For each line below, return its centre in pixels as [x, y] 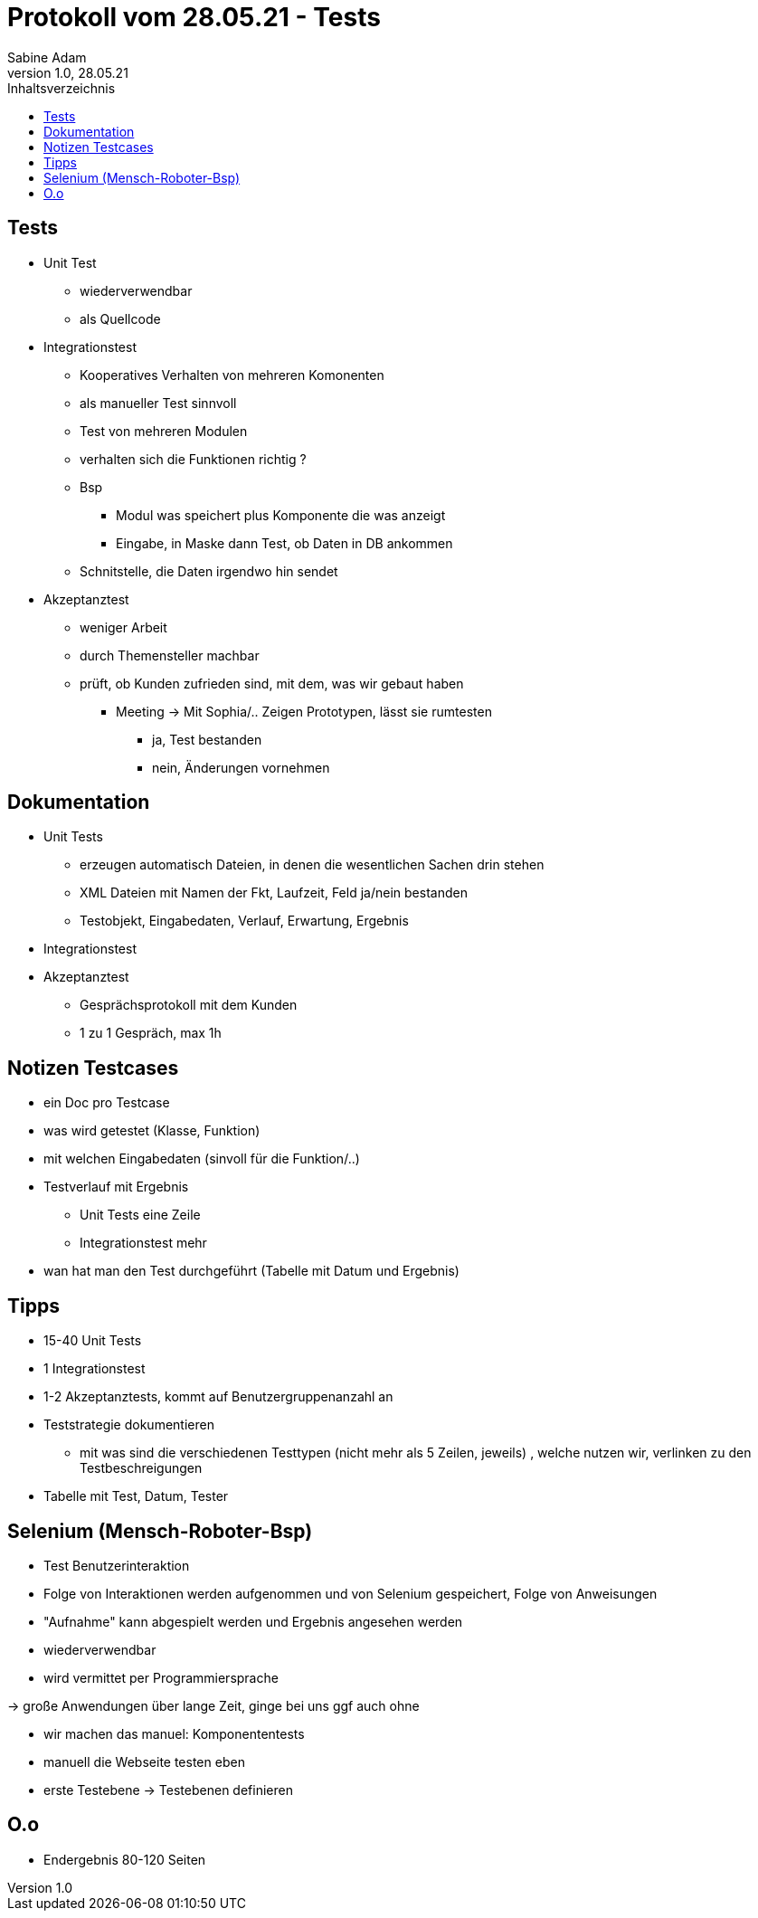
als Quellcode [120, 318]
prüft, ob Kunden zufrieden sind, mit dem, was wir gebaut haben [272, 683]
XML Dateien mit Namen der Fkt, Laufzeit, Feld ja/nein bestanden [274, 893]
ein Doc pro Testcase [107, 1103]
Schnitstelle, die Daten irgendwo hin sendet [209, 571]
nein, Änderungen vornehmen [241, 767]
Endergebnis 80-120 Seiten [125, 1859]
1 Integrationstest [95, 1369]
